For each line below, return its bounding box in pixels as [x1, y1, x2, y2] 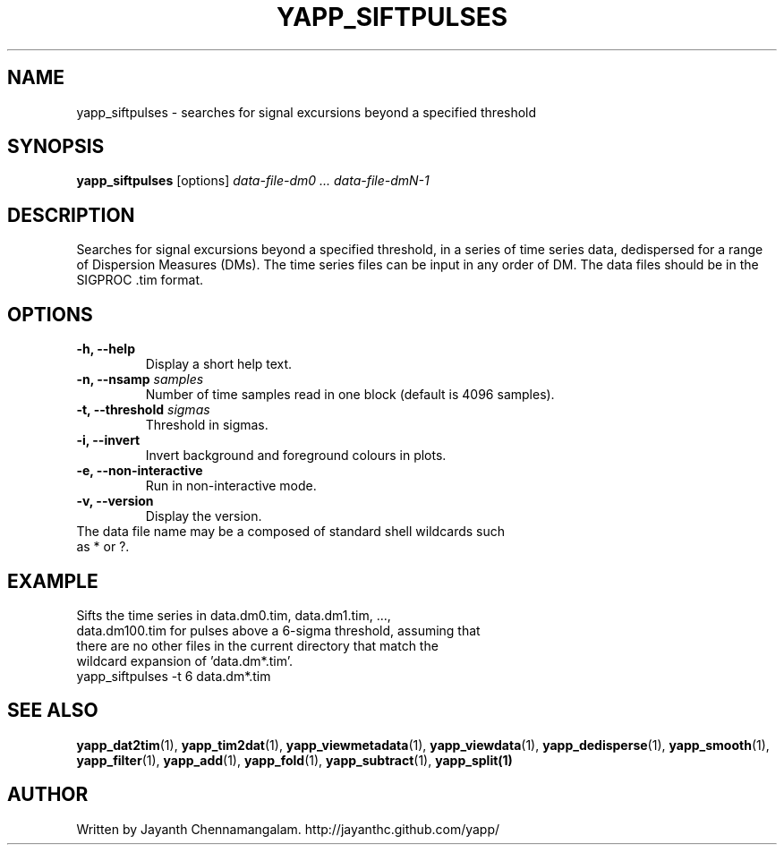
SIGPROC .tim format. [76, 272, 203, 288]
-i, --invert [76, 432, 141, 448]
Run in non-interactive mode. [145, 478, 317, 494]
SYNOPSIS [7, 135, 105, 158]
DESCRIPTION [7, 203, 135, 226]
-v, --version [76, 493, 154, 509]
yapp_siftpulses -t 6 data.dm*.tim [76, 668, 271, 684]
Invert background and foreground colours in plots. [145, 447, 447, 464]
